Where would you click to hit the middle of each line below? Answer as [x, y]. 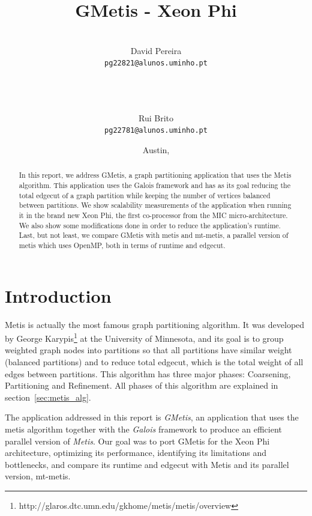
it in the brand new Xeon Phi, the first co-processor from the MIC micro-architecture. [153, 215]
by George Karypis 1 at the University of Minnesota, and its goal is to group [144, 337]
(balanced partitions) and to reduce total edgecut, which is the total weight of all [154, 362]
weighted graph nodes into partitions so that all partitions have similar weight [148, 350]
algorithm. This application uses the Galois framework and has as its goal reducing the [154, 185]
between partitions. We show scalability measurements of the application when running [155, 205]
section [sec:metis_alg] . [48, 397]
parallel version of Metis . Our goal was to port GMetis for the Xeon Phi [137, 441]
